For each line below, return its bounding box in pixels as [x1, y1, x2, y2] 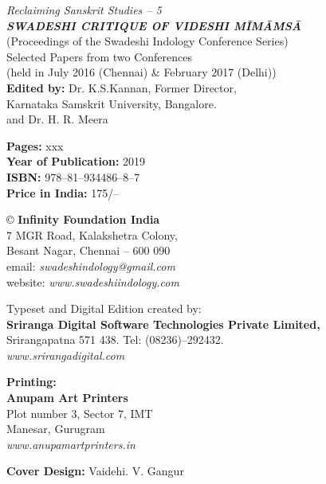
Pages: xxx [6, 137, 64, 154]
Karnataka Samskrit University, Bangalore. [6, 95, 217, 111]
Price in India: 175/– [6, 184, 120, 201]
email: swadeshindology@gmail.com [6, 257, 175, 274]
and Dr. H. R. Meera [6, 111, 108, 127]
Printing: [6, 373, 57, 390]
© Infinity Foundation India [6, 211, 160, 228]
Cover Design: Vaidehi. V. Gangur [6, 463, 184, 479]
